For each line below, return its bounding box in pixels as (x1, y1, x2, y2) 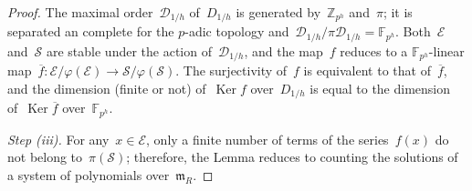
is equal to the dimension (309, 78, 451, 97)
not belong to (7, 147, 83, 166)
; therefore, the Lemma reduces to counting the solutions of (126, 147, 458, 166)
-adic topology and (184, 22, 289, 41)
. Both (395, 22, 431, 41)
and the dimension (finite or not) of (7, 78, 206, 97)
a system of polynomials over (7, 166, 170, 185)
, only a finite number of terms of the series (146, 129, 389, 148)
